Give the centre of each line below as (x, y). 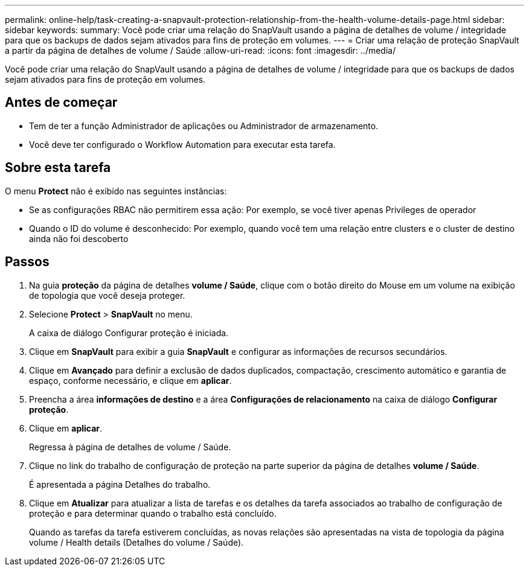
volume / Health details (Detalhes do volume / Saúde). (136, 542)
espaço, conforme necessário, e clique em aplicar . (130, 380)
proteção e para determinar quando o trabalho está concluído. (153, 513)
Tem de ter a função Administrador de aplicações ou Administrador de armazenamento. (204, 126)
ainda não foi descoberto (79, 238)
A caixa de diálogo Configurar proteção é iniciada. (129, 333)
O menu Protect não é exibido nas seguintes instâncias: (116, 191)
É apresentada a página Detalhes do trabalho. (120, 484)
